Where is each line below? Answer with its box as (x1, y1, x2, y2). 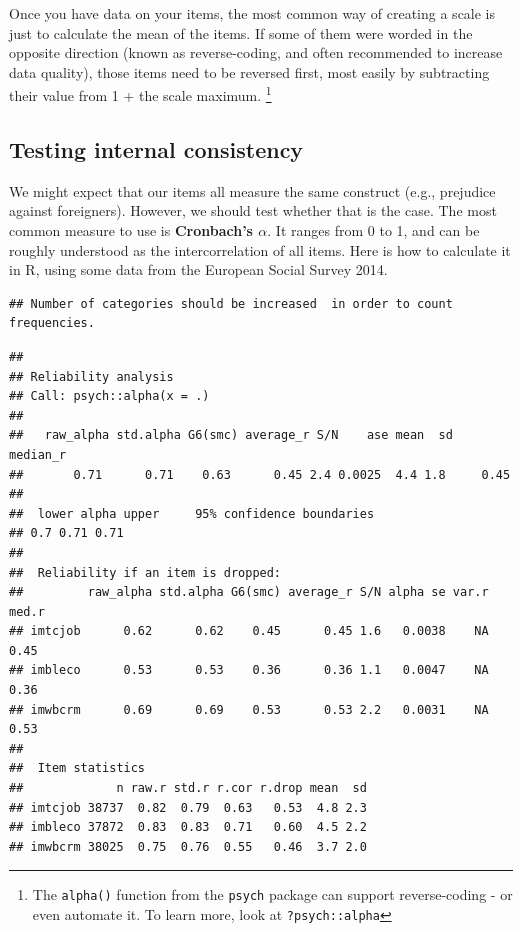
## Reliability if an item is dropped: (9, 565, 282, 580)
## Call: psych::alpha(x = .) (9, 389, 210, 404)
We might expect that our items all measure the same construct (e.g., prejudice (9, 180, 496, 201)
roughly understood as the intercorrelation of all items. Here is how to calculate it (9, 239, 511, 260)
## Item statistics (9, 761, 146, 776)
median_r (9, 447, 67, 462)
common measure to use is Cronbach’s (9, 220, 253, 241)
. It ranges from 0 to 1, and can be (267, 220, 480, 241)
